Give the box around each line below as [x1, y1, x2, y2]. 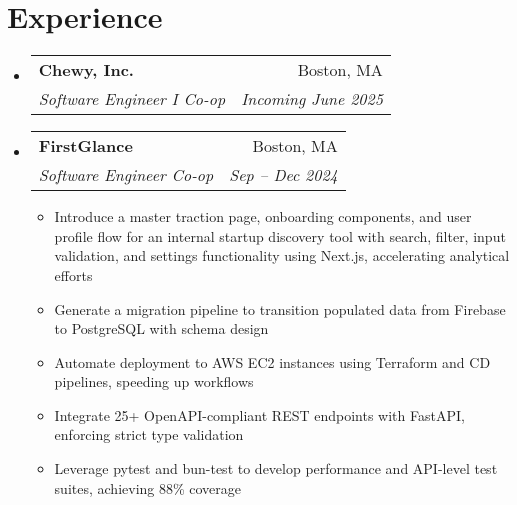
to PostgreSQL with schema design [54, 318, 269, 339]
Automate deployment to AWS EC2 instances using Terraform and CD [54, 351, 491, 372]
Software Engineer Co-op [38, 163, 214, 187]
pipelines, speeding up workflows [54, 371, 254, 392]
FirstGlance [38, 134, 133, 158]
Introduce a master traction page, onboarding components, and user [54, 206, 472, 227]
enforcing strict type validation [54, 424, 244, 445]
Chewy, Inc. [38, 58, 134, 82]
